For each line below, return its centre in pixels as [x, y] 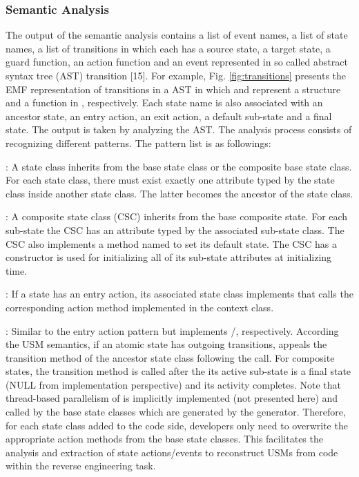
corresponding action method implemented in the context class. [140, 307]
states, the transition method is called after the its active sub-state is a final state [178, 371]
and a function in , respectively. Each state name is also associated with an [164, 103]
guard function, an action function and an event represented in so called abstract [177, 62]
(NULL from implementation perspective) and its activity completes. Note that [174, 384]
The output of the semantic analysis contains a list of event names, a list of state [177, 35]
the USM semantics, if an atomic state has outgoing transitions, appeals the [166, 344]
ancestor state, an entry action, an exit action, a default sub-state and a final [169, 116]
